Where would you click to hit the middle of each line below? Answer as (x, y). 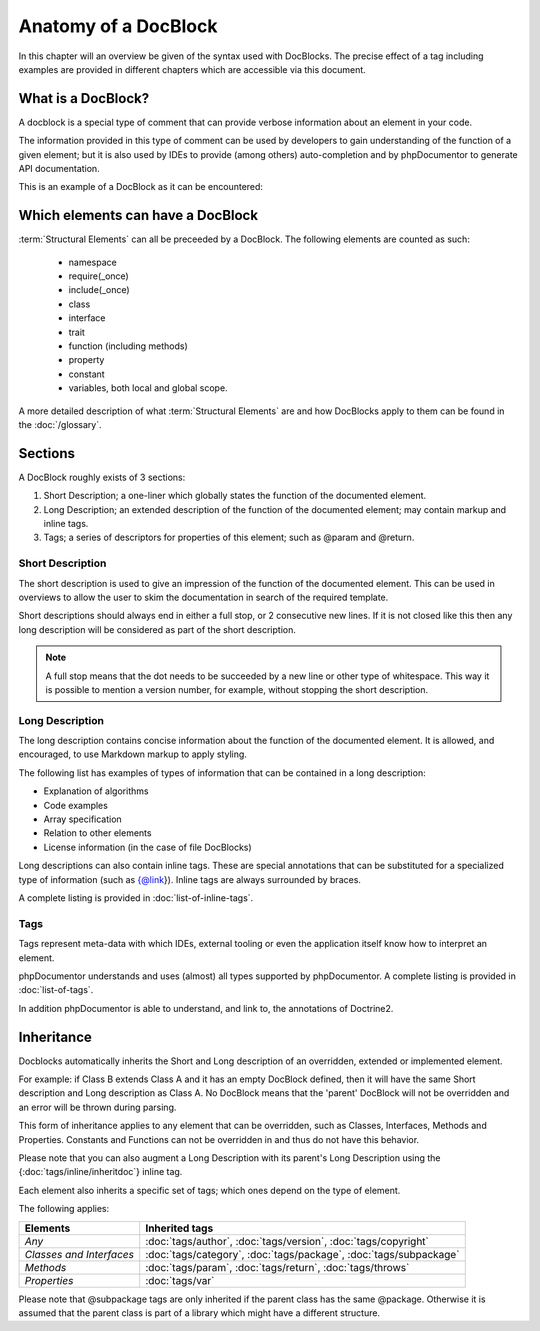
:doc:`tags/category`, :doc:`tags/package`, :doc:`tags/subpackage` (302, 1254)
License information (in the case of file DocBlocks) (147, 847)
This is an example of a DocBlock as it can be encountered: (141, 187)
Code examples (76, 805)
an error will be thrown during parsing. (97, 1107)
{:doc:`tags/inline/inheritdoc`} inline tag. (100, 1172)
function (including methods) (128, 346)
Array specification (82, 819)
